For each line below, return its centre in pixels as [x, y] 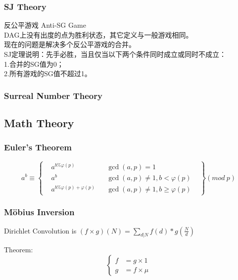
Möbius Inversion [39, 212]
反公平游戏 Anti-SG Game [45, 25]
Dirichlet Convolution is [40, 230]
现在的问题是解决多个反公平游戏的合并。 [70, 44]
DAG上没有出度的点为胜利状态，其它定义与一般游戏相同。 [98, 34]
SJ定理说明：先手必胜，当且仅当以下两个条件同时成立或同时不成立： [115, 54]
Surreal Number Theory [53, 95]
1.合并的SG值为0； [34, 64]
